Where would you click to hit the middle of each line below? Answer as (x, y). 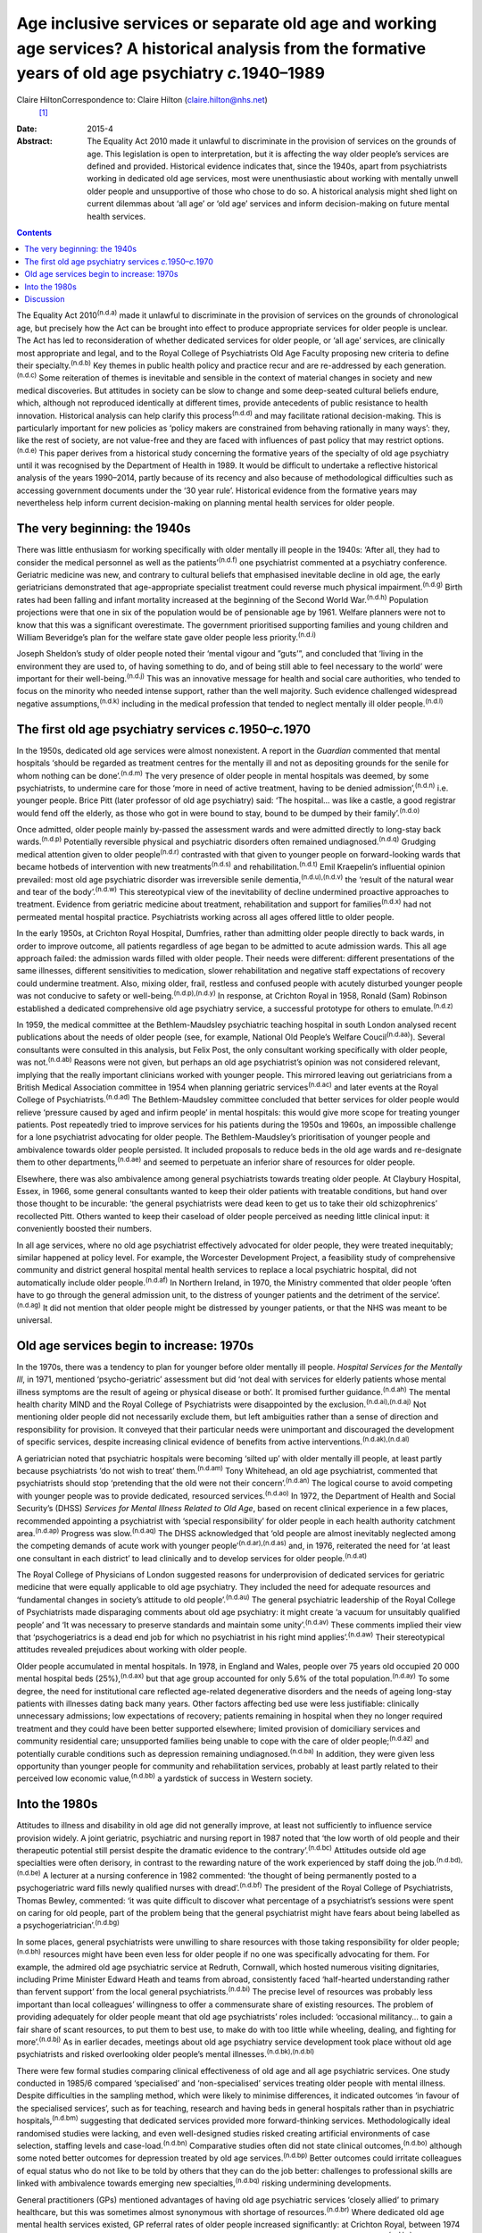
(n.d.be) (29, 1873)
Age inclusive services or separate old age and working (227, 23)
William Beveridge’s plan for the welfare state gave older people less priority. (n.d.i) (166, 636)
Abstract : (34, 141)
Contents (34, 233)
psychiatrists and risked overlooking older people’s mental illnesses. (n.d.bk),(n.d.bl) (166, 2053)
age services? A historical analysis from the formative (221, 48)
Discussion (45, 299)
